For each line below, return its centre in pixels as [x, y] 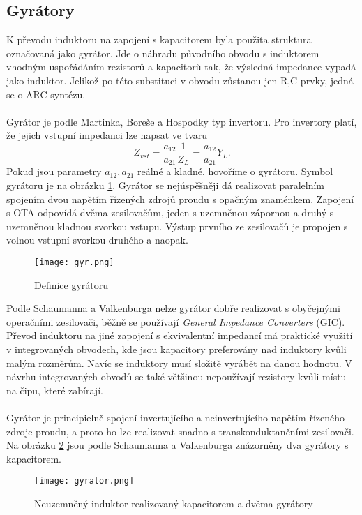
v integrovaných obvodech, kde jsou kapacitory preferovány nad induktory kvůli [176, 349]
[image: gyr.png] [74, 263]
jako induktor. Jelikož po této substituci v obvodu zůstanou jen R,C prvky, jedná [180, 80]
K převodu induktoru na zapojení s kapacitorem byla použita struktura [159, 39]
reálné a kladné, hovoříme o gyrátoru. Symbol [235, 171]
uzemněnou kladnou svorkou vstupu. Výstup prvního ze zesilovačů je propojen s [177, 226]
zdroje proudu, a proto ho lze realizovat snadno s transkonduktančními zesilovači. [180, 431]
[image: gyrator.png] [84, 481]
